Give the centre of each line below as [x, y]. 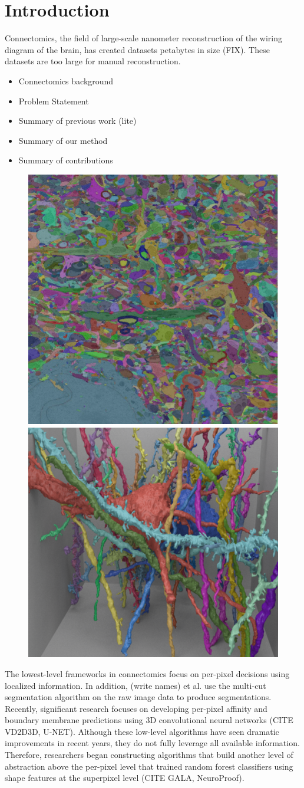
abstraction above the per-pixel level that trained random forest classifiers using [149, 766]
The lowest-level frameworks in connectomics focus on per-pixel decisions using [147, 673]
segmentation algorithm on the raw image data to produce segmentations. [138, 697]
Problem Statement [54, 101]
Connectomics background [66, 81]
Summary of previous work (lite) [77, 121]
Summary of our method [63, 140]
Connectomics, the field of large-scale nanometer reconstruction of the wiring [143, 38]
